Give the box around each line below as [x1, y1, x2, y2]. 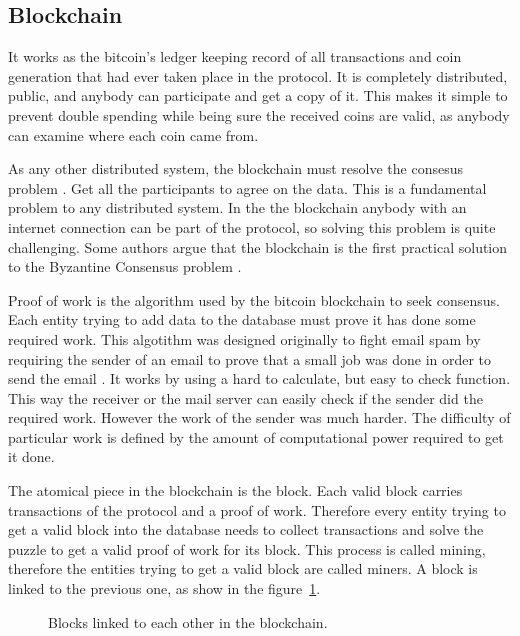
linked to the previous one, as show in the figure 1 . [8, 578, 321, 599]
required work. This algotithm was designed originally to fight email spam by [8, 328, 481, 349]
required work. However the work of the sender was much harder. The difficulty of [8, 407, 511, 428]
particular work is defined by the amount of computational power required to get [8, 426, 504, 447]
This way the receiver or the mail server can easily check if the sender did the [8, 387, 483, 408]
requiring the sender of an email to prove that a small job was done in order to [8, 348, 492, 369]
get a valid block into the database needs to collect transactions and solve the [8, 519, 484, 540]
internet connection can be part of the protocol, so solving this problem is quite [8, 216, 496, 237]
